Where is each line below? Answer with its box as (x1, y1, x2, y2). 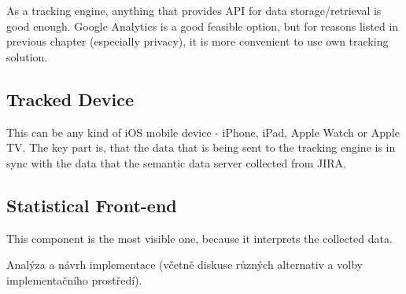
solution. (6, 48, 48, 64)
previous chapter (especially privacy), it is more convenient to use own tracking (6, 33, 389, 50)
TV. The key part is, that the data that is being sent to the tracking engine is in (6, 139, 396, 156)
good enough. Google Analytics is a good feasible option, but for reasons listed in (6, 17, 399, 34)
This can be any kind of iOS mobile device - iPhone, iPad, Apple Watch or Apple (6, 123, 400, 140)
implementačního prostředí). (6, 271, 142, 288)
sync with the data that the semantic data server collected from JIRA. (6, 154, 346, 171)
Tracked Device (6, 86, 134, 111)
